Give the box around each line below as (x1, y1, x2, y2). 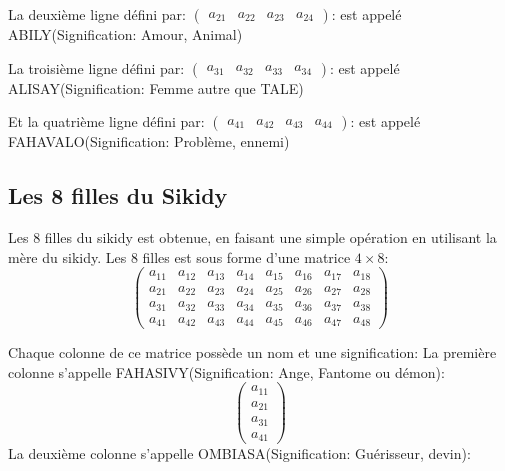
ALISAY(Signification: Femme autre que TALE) (8, 77, 304, 98)
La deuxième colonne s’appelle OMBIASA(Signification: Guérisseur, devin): (8, 443, 471, 464)
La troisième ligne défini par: (8, 57, 185, 78)
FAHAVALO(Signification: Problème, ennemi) (8, 131, 290, 152)
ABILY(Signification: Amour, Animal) (8, 24, 243, 44)
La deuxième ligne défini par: (8, 4, 186, 24)
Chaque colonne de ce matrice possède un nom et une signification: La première (8, 342, 497, 363)
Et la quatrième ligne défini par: (8, 111, 205, 132)
